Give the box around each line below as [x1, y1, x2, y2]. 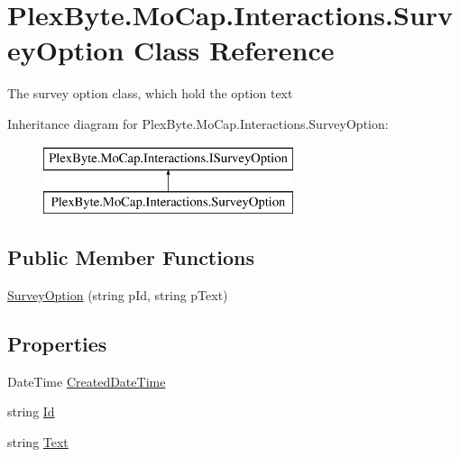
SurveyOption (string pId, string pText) [7, 285, 228, 304]
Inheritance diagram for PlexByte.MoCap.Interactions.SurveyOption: [7, 114, 389, 133]
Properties [7, 329, 107, 357]
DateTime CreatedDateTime [7, 371, 166, 390]
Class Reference [133, 32, 335, 69]
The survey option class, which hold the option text [7, 84, 293, 103]
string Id [7, 402, 55, 421]
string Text [7, 432, 69, 451]
